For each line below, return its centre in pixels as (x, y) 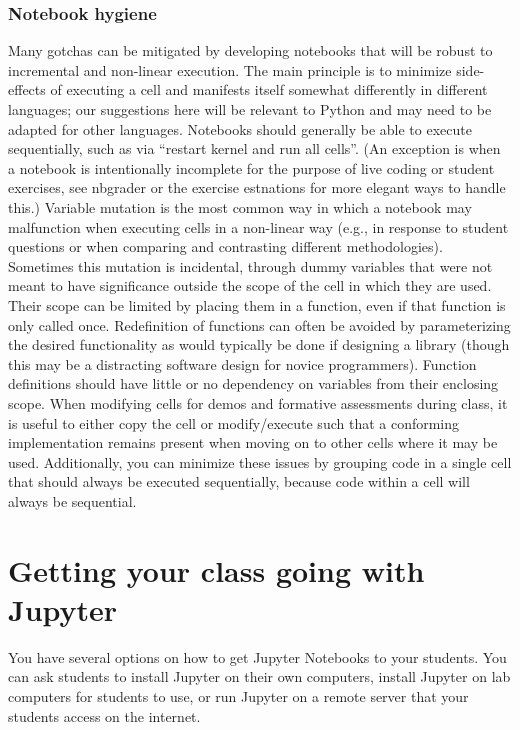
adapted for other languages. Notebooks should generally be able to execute (240, 128)
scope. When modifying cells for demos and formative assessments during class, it (258, 402)
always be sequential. (72, 500)
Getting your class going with (216, 569)
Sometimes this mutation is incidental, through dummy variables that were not (250, 265)
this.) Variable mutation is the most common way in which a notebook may (240, 206)
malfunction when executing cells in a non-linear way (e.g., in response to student (258, 226)
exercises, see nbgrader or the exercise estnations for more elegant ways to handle (257, 187)
